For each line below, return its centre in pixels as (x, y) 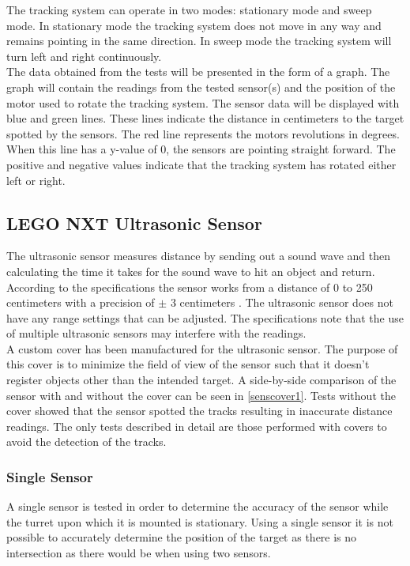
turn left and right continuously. (84, 56)
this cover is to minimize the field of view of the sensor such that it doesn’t (188, 364)
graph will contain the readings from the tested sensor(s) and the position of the (201, 87)
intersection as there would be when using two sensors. (139, 553)
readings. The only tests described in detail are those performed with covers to (197, 426)
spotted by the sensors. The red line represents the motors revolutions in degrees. (203, 133)
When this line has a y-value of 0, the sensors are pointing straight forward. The (201, 149)
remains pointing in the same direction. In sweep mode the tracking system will (199, 41)
